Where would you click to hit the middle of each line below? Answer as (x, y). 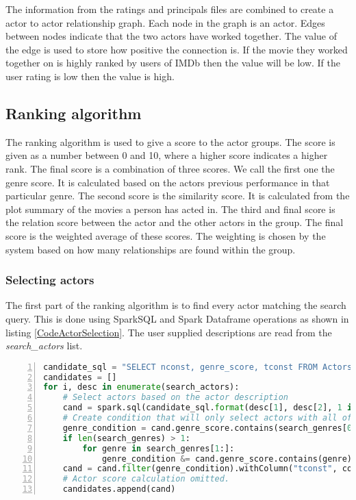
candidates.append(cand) (119, 489)
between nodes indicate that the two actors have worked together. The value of (171, 36)
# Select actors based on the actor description (175, 398)
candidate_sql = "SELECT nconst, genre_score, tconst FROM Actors (198, 367)
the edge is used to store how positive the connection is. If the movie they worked (177, 49)
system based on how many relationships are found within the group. (151, 249)
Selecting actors (50, 280)
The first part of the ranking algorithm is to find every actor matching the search (176, 305)
